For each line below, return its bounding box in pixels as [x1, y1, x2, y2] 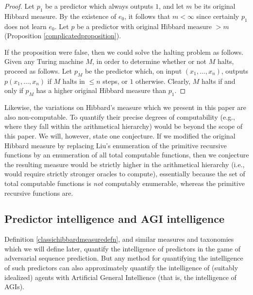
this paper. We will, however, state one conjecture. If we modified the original [4, 130, 236, 140]
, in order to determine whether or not [92, 56, 207, 66]
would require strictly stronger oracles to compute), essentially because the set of [4, 169, 245, 179]
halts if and [201, 76, 236, 86]
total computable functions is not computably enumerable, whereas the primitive [4, 178, 245, 188]
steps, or [102, 76, 128, 86]
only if [4, 85, 23, 95]
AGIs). [4, 281, 25, 292]
